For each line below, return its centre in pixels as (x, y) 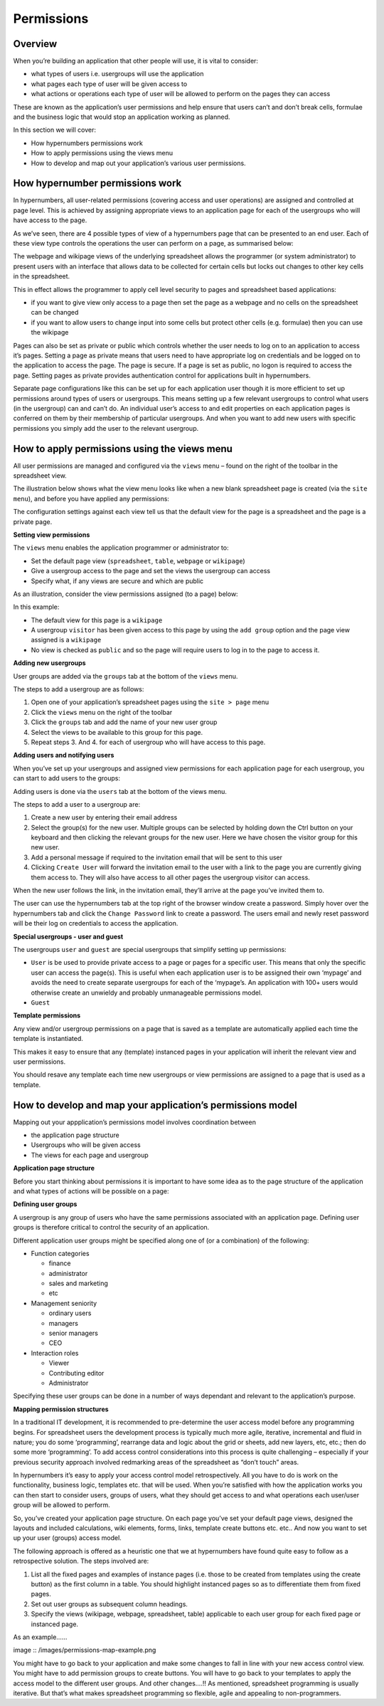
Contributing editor (76, 1373)
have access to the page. (50, 220)
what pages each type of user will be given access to (109, 84)
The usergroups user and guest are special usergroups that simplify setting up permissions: (150, 949)
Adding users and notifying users (64, 755)
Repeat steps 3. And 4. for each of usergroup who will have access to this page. (148, 742)
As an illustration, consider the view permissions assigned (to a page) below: (126, 594)
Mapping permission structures (61, 1409)
